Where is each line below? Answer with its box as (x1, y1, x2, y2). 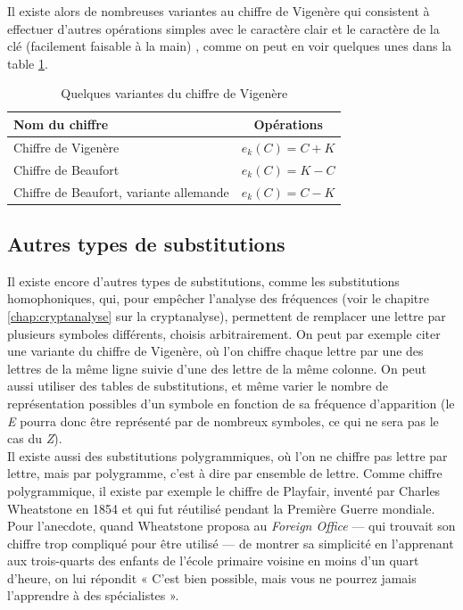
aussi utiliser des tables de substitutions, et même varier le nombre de (7, 376, 388, 395)
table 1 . (7, 54, 48, 72)
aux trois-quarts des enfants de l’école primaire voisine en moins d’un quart (7, 551, 419, 570)
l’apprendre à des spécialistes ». (7, 586, 179, 605)
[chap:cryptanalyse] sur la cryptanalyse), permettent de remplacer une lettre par (7, 306, 446, 325)
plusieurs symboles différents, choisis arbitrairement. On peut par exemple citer (7, 324, 441, 342)
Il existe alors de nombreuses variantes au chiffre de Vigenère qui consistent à (7, 2, 430, 20)
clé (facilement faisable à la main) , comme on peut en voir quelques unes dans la (7, 37, 452, 55)
